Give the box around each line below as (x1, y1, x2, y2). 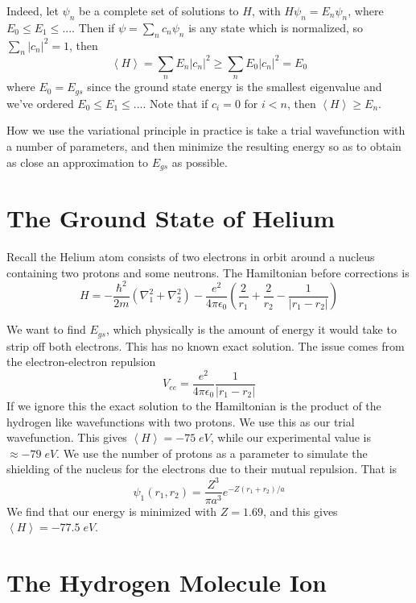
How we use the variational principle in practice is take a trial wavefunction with (6, 122, 406, 139)
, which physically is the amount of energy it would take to (105, 321, 397, 338)
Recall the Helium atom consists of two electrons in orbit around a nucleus (6, 248, 375, 265)
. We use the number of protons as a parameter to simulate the (56, 444, 368, 461)
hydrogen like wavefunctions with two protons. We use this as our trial (6, 413, 355, 430)
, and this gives (262, 502, 338, 519)
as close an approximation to (6, 153, 148, 170)
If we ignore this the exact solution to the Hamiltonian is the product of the (6, 397, 381, 414)
